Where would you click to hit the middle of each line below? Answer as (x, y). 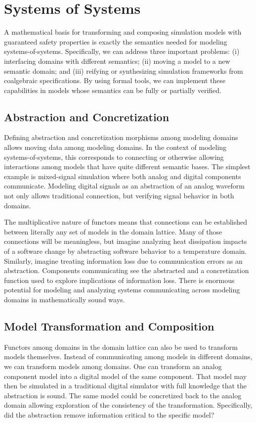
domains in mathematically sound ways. (64, 299)
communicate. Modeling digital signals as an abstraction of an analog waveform (124, 186)
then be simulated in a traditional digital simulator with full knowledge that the (126, 386)
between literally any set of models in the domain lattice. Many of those (113, 231)
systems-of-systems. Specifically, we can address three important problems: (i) (122, 51)
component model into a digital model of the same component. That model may (126, 376)
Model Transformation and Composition (109, 326)
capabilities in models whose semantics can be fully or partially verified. (113, 90)
